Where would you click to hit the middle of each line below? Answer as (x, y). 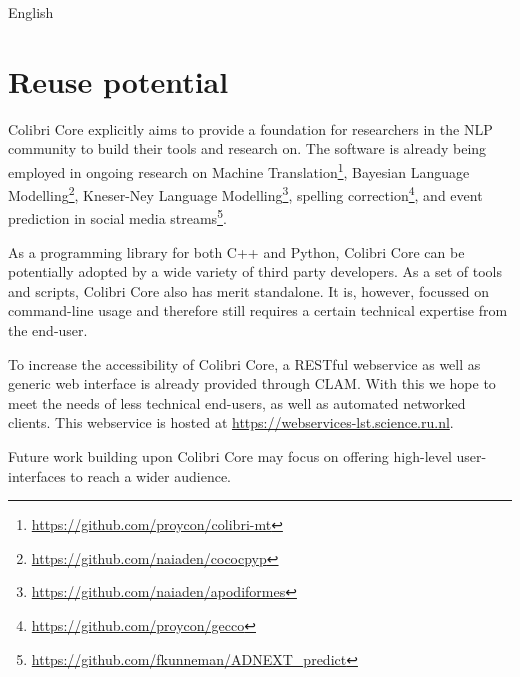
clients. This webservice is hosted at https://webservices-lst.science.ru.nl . (231, 422)
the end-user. (48, 330)
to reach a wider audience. (151, 475)
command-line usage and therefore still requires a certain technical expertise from (258, 310)
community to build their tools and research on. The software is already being (247, 148)
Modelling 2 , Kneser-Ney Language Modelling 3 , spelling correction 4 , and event (245, 193)
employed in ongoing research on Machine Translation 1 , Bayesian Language (239, 170)
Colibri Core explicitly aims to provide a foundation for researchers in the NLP (250, 128)
